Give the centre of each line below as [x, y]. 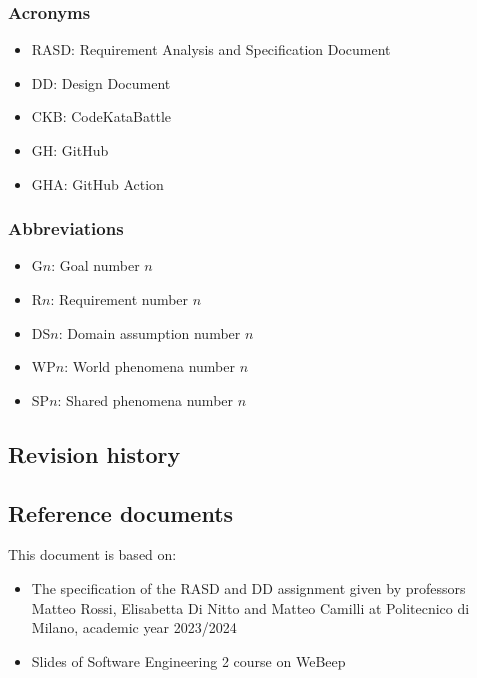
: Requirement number [119, 299]
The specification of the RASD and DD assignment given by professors [248, 587]
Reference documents [121, 512]
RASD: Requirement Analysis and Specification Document [211, 49]
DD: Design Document [101, 82]
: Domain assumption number [149, 332]
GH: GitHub [70, 150]
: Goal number [95, 265]
